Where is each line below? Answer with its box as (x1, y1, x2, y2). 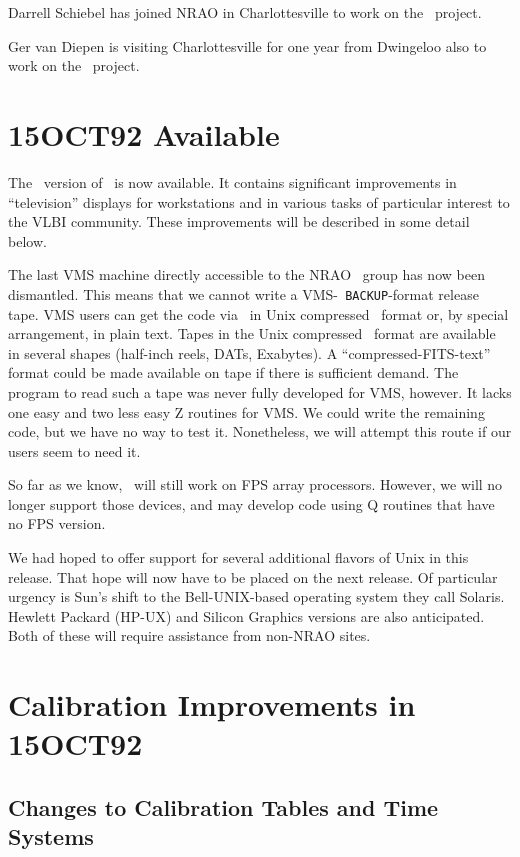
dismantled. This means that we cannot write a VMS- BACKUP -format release (8, 283, 479, 304)
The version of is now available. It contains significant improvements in (8, 171, 457, 192)
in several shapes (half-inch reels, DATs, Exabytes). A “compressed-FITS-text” (8, 342, 491, 363)
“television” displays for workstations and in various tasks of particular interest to (8, 191, 510, 212)
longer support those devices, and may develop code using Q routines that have (8, 493, 495, 514)
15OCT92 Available (8, 113, 280, 154)
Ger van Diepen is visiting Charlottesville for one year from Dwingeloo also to (8, 35, 487, 56)
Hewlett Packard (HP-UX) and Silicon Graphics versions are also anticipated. (8, 605, 485, 626)
